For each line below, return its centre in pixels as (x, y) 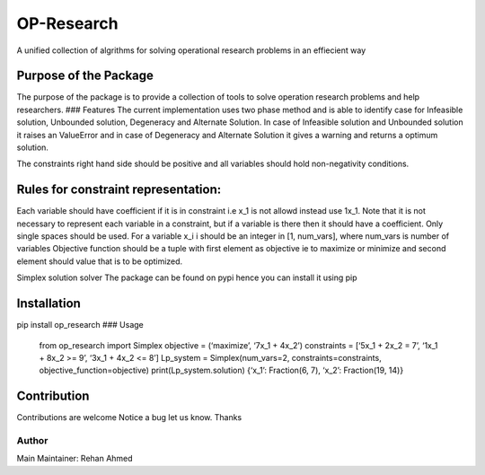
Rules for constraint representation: (119, 190)
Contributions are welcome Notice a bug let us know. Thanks (129, 418)
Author (32, 441)
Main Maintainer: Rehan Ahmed (75, 459)
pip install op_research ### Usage (80, 325)
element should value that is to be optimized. (100, 261)
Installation (48, 304)
